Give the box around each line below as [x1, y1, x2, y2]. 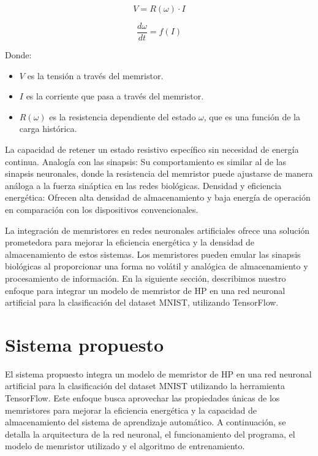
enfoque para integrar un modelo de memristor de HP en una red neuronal [5, 284, 286, 296]
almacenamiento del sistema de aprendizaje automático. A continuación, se [5, 415, 286, 428]
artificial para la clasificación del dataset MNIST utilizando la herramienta [5, 379, 285, 392]
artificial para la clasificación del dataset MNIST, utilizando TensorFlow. [5, 296, 279, 309]
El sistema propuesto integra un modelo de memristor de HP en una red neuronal [5, 367, 312, 380]
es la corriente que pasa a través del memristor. [26, 90, 204, 102]
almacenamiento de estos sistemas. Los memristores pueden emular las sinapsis [5, 247, 301, 260]
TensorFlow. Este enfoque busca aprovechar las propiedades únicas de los [5, 392, 280, 404]
